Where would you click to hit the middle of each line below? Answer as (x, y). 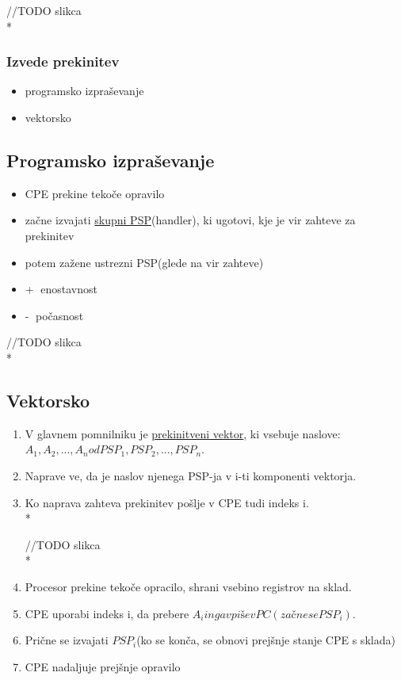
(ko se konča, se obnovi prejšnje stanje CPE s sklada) (266, 640)
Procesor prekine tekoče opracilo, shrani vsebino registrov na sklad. (188, 586)
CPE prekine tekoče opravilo (95, 193)
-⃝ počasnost (54, 315)
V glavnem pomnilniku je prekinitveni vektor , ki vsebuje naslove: (183, 433)
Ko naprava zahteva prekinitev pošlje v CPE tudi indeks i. (167, 502)
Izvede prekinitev (63, 61)
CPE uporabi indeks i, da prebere (107, 613)
